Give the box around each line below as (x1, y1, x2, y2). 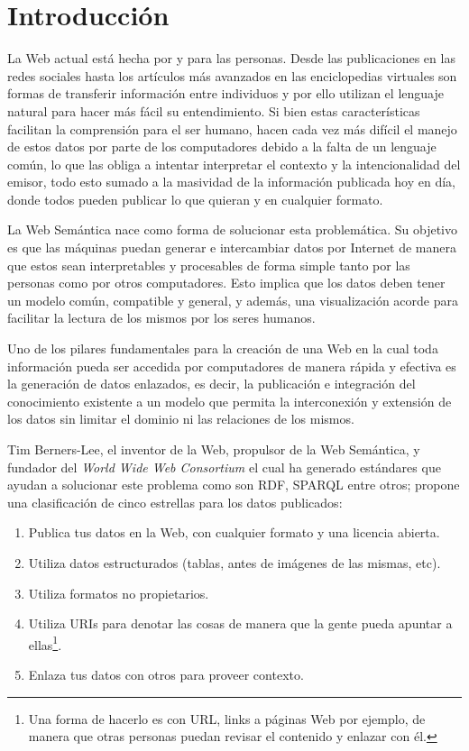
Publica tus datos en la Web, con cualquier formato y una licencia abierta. (28, 523, 440, 542)
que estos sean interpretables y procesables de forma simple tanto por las (7, 255, 410, 274)
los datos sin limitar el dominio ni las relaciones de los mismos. (7, 409, 354, 428)
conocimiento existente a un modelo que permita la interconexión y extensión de (7, 391, 452, 410)
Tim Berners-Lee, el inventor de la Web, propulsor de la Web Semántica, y (7, 440, 420, 458)
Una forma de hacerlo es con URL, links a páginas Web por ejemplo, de (28, 709, 426, 728)
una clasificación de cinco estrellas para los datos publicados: (7, 492, 343, 511)
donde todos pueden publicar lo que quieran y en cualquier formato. (7, 189, 383, 208)
